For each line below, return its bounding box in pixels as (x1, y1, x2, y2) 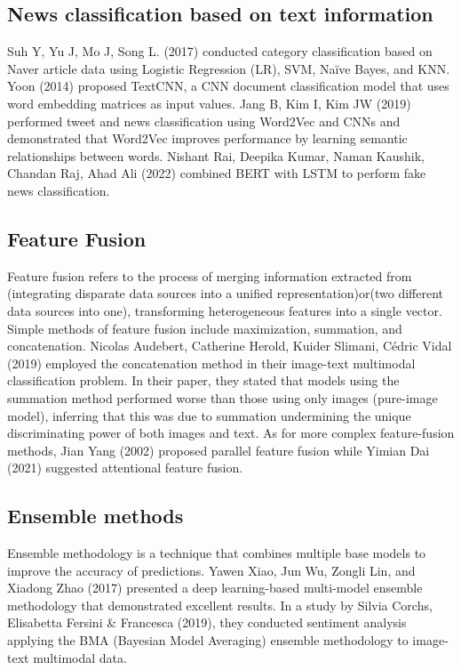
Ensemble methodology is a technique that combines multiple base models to (7, 544, 426, 562)
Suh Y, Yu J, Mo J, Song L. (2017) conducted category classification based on (7, 42, 433, 61)
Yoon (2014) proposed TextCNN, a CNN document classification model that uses (7, 77, 449, 95)
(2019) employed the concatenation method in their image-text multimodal (7, 353, 416, 372)
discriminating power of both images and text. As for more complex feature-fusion (7, 424, 455, 442)
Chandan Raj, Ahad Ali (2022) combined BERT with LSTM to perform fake (7, 164, 426, 182)
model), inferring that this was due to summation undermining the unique (7, 406, 411, 424)
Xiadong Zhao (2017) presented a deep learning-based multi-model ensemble (7, 578, 423, 597)
